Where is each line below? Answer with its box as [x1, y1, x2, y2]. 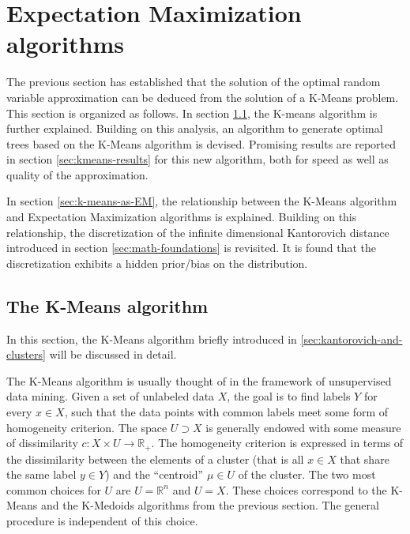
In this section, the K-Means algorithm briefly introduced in [6, 330, 297, 347]
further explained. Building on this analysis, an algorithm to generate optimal [6, 120, 383, 137]
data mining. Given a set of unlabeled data [6, 388, 215, 404]
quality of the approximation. [6, 166, 149, 182]
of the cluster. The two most [238, 466, 376, 483]
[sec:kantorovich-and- [300, 330, 403, 347]
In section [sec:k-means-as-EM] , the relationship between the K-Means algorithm [6, 193, 397, 209]
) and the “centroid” [105, 466, 204, 483]
